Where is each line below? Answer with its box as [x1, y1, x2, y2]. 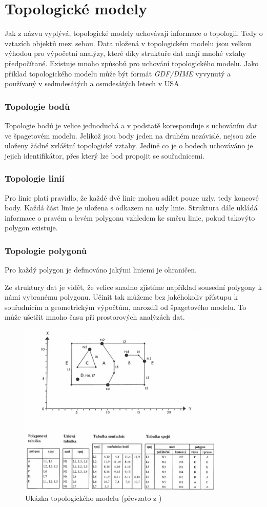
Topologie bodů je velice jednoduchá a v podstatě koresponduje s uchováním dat [5, 120, 258, 130]
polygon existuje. [5, 222, 58, 233]
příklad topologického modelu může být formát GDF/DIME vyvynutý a [5, 68, 231, 79]
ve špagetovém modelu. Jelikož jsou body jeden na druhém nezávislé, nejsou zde [5, 130, 256, 141]
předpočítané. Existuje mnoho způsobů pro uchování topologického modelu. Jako [5, 57, 259, 68]
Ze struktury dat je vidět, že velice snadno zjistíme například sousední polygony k [5, 281, 262, 292]
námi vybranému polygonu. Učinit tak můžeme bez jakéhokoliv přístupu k [5, 291, 238, 302]
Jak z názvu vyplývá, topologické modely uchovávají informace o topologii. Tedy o [5, 28, 263, 38]
